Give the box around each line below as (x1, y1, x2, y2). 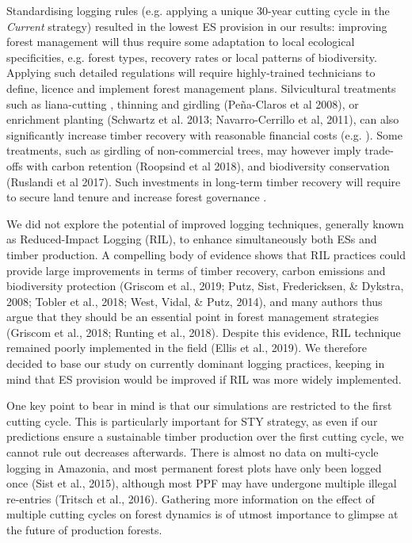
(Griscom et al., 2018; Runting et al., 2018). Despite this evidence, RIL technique (6, 323, 401, 340)
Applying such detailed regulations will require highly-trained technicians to (6, 64, 376, 81)
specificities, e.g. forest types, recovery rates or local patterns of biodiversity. (6, 48, 377, 65)
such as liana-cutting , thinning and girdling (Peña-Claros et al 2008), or (6, 95, 359, 112)
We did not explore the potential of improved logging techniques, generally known (6, 215, 404, 231)
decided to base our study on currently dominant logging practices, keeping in (6, 355, 385, 372)
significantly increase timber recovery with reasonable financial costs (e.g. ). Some (6, 126, 402, 143)
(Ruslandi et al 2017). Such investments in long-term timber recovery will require (6, 173, 401, 189)
